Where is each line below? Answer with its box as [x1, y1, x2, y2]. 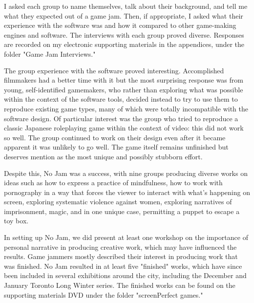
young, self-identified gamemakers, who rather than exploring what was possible [4, 84, 243, 94]
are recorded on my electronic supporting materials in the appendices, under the [4, 39, 245, 49]
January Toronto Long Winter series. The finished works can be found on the [4, 280, 235, 290]
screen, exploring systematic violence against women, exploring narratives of [4, 196, 232, 207]
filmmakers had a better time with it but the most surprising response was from [4, 75, 243, 85]
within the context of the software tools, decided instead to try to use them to [4, 94, 238, 104]
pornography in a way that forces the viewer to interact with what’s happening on [4, 187, 250, 197]
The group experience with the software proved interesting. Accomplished [4, 65, 224, 75]
